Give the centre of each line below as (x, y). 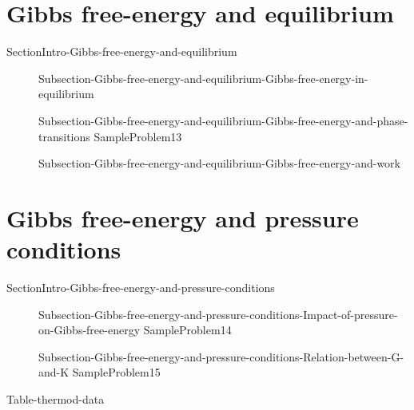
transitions (64, 136)
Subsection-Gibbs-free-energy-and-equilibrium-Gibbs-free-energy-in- (203, 78)
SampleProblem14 (187, 330)
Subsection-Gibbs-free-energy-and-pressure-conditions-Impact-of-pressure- (218, 314)
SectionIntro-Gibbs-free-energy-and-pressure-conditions (141, 287)
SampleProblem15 (116, 372)
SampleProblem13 (138, 136)
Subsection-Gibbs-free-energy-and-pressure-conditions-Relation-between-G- (221, 356)
